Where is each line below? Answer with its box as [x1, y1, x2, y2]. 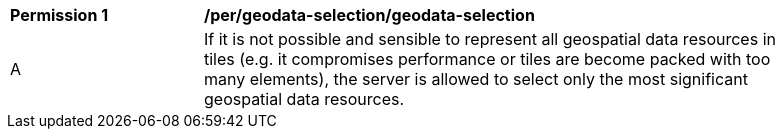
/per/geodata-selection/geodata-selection [204, 5, 535, 25]
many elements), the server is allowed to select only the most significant [204, 69, 748, 89]
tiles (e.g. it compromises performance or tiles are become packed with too [204, 49, 771, 69]
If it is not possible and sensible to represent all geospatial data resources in [204, 29, 776, 49]
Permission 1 [10, 5, 109, 25]
